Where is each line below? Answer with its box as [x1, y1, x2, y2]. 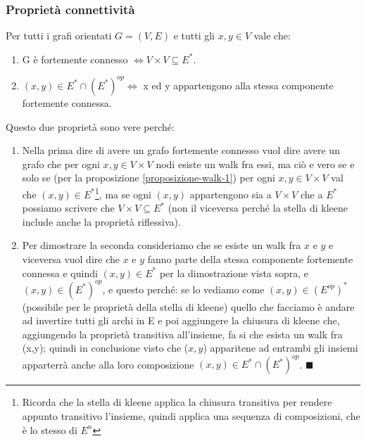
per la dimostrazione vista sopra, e [159, 265, 309, 280]
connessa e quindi [22, 265, 98, 280]
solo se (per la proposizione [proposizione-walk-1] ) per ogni [22, 170, 275, 185]
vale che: [253, 28, 291, 43]
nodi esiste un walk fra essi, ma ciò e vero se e [156, 156, 355, 171]
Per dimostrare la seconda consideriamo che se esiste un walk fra [22, 238, 301, 253]
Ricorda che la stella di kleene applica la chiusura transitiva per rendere [22, 395, 332, 409]
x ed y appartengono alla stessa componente [143, 77, 334, 92]
